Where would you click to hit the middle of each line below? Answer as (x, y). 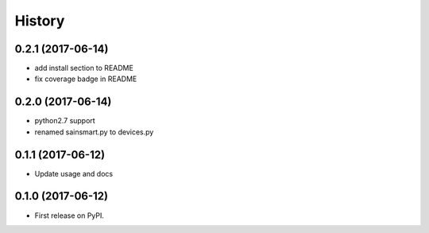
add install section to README (84, 68)
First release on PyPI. (70, 216)
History (40, 21)
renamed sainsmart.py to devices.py (94, 132)
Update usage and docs (74, 173)
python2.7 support (65, 121)
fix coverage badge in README (86, 79)
